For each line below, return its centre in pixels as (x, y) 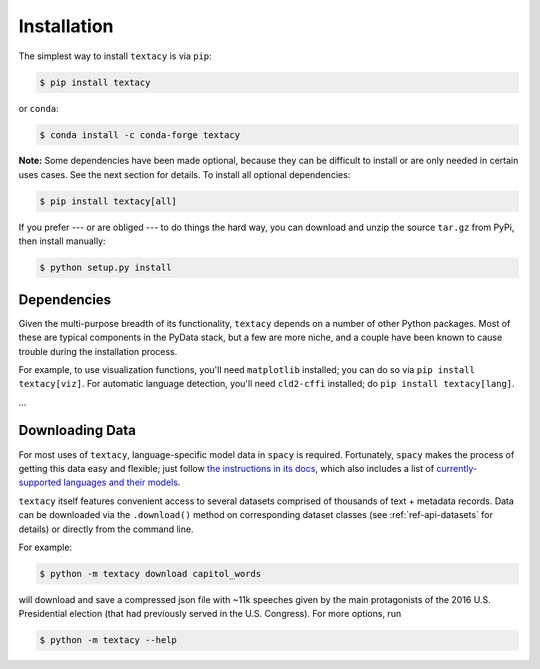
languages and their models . (122, 482)
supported (40, 482)
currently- (457, 468)
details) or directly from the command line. (106, 529)
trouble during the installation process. (98, 351)
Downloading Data (77, 430)
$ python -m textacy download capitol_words (150, 573)
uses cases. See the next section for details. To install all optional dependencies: (184, 174)
